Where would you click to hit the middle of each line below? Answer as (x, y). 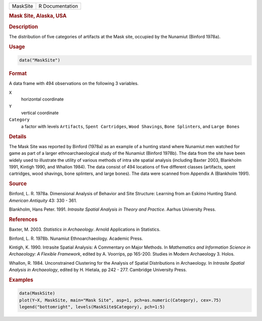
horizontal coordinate (42, 99)
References (23, 220)
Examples (21, 280)
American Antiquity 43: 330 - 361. (43, 200)
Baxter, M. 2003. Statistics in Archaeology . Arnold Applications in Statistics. (85, 229)
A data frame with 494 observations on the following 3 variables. (74, 84)
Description (24, 27)
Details (18, 136)
